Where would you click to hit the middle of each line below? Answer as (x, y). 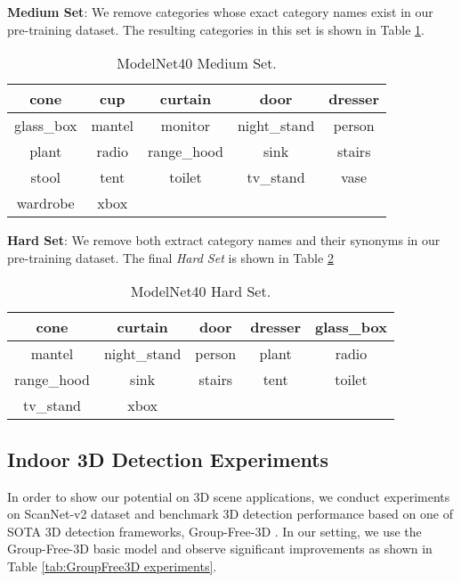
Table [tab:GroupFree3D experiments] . (112, 566)
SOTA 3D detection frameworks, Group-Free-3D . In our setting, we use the (214, 531)
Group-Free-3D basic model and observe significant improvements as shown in (220, 549)
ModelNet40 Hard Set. (201, 291)
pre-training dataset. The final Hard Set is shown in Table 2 (170, 257)
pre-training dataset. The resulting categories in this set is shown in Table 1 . (216, 29)
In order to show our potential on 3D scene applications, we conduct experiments (229, 496)
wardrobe (45, 203)
